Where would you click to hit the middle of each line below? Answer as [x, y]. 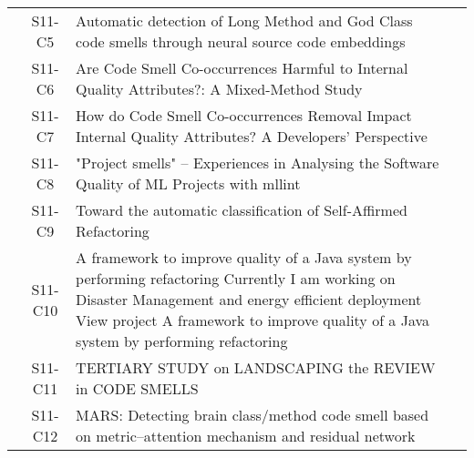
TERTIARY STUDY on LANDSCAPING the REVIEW [256, 367]
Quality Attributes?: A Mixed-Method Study [219, 89]
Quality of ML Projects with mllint [188, 183]
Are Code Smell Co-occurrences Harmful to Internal [242, 68]
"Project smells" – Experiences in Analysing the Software [258, 163]
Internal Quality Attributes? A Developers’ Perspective [252, 136]
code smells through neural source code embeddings [241, 41]
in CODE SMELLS [137, 388]
